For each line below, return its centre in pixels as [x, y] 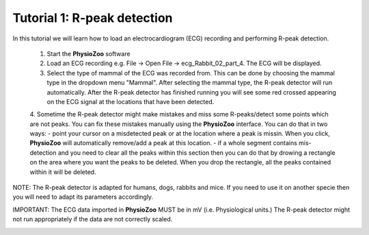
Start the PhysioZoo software [88, 53]
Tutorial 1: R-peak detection [93, 18]
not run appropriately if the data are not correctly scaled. [93, 219]
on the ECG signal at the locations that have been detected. [131, 101]
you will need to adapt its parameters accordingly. [83, 197]
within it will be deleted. [63, 172]
